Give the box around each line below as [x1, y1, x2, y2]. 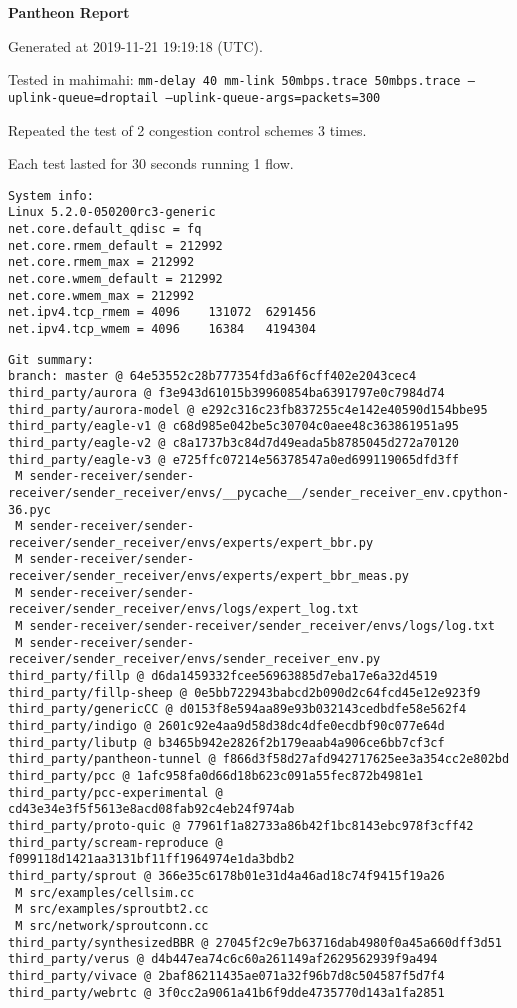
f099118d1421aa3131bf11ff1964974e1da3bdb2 [8, 852, 295, 867]
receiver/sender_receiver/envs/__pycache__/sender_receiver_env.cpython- [8, 485, 510, 500]
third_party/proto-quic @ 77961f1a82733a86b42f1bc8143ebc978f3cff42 [8, 818, 474, 833]
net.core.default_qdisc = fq [8, 222, 202, 236]
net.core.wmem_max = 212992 [8, 288, 195, 303]
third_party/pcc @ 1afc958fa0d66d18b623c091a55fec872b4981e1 [8, 769, 424, 783]
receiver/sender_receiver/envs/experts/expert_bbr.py [8, 535, 374, 550]
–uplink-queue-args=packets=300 [165, 90, 381, 105]
